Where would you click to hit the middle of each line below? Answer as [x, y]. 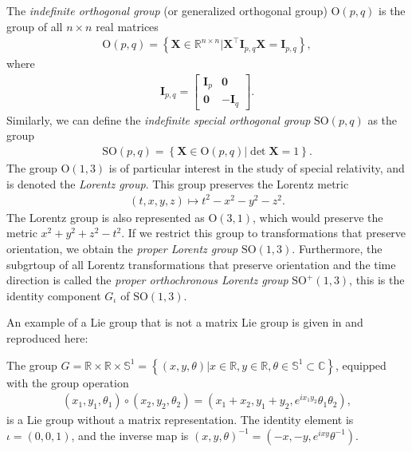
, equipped [361, 365]
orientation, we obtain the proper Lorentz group [122, 248]
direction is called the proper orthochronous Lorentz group [147, 280]
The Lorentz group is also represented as [106, 217]
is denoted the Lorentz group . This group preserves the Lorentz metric [178, 183]
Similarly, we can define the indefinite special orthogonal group [159, 119]
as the [383, 119]
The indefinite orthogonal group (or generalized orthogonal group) [167, 10]
